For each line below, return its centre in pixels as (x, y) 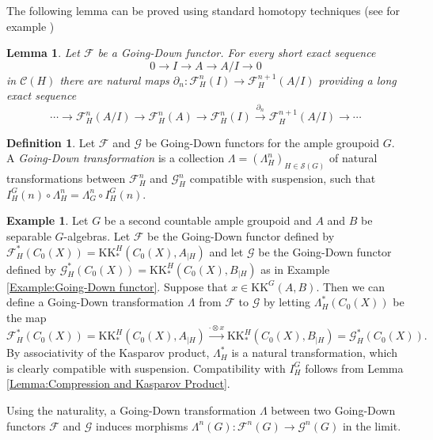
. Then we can (351, 286)
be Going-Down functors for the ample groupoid (262, 142)
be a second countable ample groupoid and (208, 220)
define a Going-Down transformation (95, 302)
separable (29, 236)
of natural (353, 158)
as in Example (295, 269)
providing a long (357, 80)
